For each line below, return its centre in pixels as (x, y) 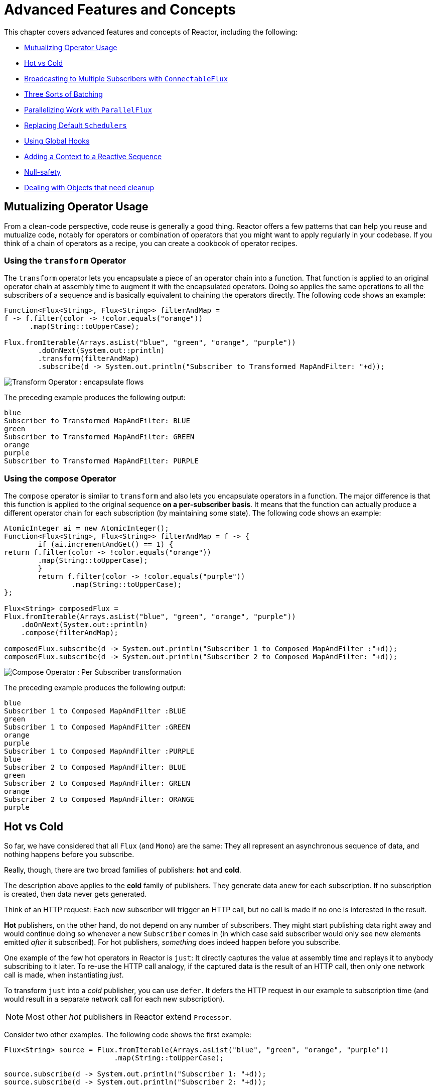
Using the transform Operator (65, 260)
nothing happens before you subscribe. (69, 854)
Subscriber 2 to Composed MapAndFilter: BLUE (95, 767)
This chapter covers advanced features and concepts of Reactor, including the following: (151, 32)
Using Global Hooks (57, 141)
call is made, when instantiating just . (64, 975)
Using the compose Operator (60, 478)
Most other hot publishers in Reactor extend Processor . (129, 1016)
